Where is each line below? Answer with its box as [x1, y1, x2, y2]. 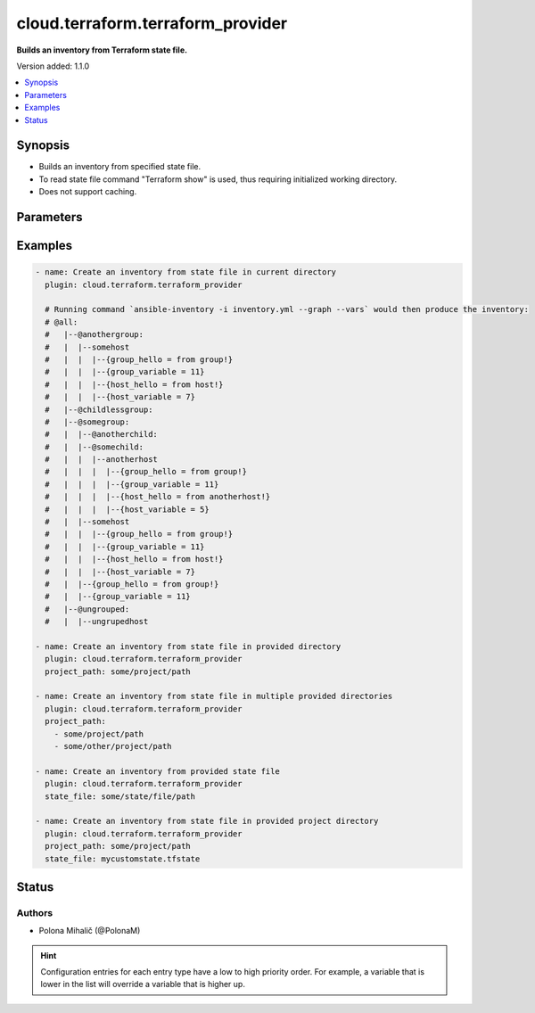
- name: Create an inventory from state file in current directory [35, 268, 337, 277]
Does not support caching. [38, 186, 137, 197]
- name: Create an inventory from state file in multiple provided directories [35, 691, 393, 702]
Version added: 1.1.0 [16, 61, 90, 71]
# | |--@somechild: [45, 441, 144, 452]
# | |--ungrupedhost [45, 616, 149, 627]
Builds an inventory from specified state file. [38, 161, 201, 172]
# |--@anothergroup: [45, 330, 144, 340]
